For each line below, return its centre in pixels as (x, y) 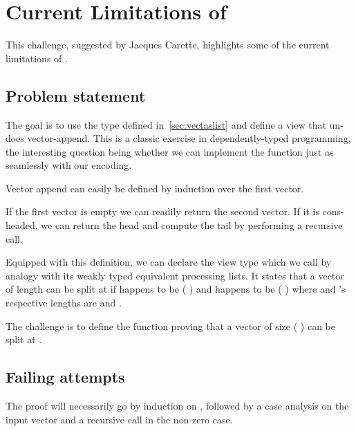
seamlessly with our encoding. (69, 165)
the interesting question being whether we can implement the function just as (170, 151)
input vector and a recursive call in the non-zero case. (119, 419)
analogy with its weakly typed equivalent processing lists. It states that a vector (175, 275)
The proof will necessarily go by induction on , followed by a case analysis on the (177, 406)
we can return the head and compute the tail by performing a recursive (192, 225)
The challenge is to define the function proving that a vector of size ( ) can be (170, 325)
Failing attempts (65, 377)
